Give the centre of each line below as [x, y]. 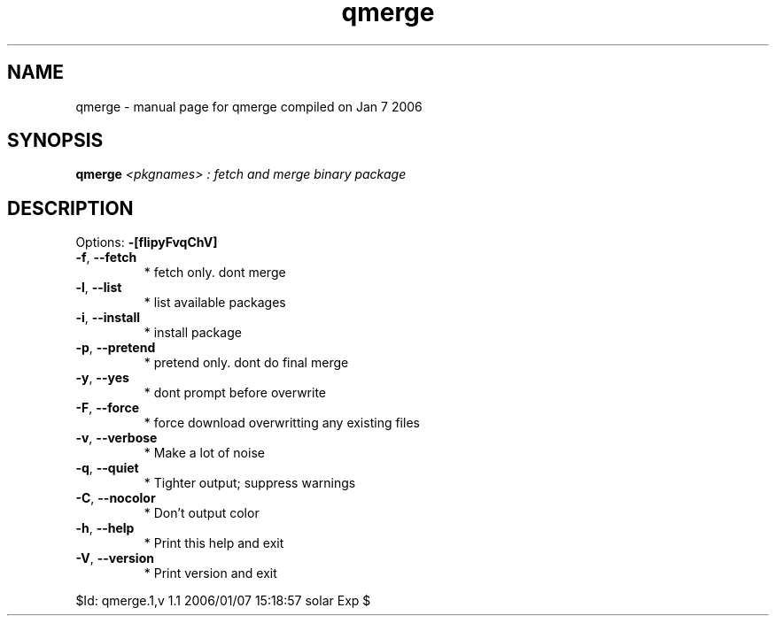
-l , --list [99, 288]
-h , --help [105, 528]
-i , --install [108, 318]
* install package [193, 333]
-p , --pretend [116, 348]
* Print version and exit [210, 573]
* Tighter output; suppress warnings [250, 483]
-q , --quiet [107, 468]
